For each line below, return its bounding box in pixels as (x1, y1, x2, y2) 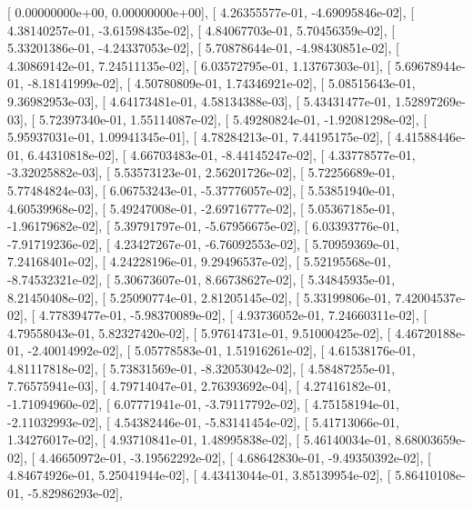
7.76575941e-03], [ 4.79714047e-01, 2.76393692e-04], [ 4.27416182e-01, (7, 376, 391, 395)
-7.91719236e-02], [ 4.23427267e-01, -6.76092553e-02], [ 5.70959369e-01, (7, 234, 399, 253)
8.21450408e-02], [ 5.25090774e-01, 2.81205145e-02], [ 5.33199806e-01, (7, 287, 391, 306)
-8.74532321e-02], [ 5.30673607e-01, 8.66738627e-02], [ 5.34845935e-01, (7, 269, 396, 288)
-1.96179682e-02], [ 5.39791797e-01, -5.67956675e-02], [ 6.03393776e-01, (7, 216, 399, 235)
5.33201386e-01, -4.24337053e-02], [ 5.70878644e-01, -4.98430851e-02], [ (7, 38, 399, 57)
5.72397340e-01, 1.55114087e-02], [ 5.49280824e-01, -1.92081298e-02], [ (38, 109, 428, 128)
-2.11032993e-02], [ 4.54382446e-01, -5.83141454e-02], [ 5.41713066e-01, (7, 412, 399, 431)
